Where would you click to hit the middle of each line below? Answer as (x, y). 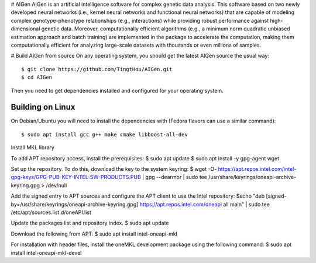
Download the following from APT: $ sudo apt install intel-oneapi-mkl (94, 234)
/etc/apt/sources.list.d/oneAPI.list (51, 212)
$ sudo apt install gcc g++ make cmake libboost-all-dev (105, 134)
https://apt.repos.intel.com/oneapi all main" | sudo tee (205, 204)
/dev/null (56, 185)
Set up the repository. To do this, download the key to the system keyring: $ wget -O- (114, 169)
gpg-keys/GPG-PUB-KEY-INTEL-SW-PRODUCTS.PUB (76, 177)
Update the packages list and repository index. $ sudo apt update (90, 223)
